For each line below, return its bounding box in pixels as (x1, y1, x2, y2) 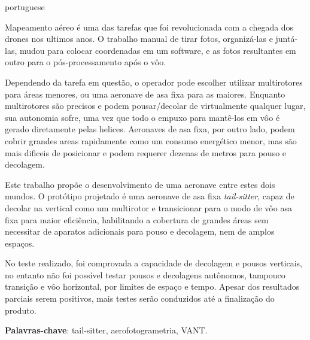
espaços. (5, 236, 35, 249)
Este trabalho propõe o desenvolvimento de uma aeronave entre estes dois (5, 178, 275, 190)
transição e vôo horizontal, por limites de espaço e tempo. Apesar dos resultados (5, 280, 300, 293)
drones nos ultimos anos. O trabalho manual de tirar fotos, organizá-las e (5, 32, 273, 45)
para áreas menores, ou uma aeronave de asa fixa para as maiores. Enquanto (5, 87, 285, 100)
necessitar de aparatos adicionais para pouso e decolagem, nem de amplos (5, 225, 275, 238)
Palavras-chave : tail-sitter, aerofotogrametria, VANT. (5, 324, 208, 336)
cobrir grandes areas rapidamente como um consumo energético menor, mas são (5, 134, 297, 147)
